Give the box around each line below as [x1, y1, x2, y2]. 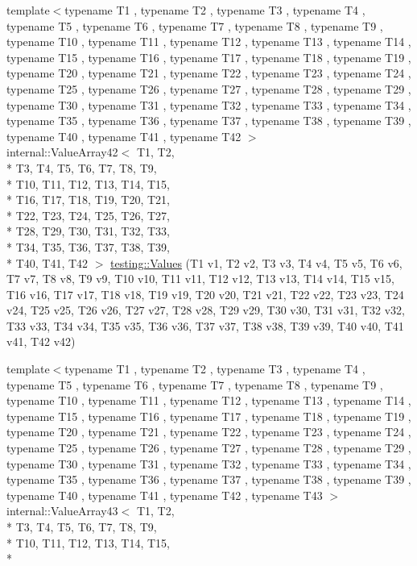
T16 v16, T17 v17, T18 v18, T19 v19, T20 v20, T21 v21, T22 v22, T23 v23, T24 [6, 285, 404, 302]
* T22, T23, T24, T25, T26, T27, [6, 206, 170, 223]
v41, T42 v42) [6, 333, 76, 350]
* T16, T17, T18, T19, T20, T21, [6, 191, 170, 208]
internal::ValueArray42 [6, 144, 118, 160]
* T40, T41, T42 [6, 254, 89, 271]
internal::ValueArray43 [6, 502, 118, 519]
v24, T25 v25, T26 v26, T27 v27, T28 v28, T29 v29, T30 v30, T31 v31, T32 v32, [6, 302, 406, 318]
